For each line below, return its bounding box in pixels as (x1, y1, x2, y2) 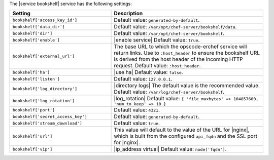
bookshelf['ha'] (12, 69, 50, 75)
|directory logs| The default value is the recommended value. (114, 82, 260, 89)
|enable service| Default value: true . (114, 36, 200, 44)
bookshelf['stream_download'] (12, 121, 82, 126)
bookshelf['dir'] (12, 30, 53, 36)
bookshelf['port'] (12, 107, 55, 112)
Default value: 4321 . (114, 106, 160, 113)
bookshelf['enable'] (12, 37, 60, 43)
